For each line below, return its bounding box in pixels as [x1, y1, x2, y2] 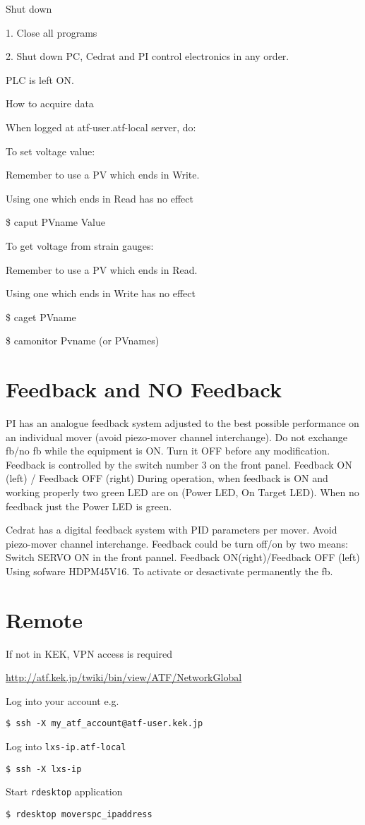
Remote [6, 605, 83, 634]
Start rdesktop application [6, 784, 123, 799]
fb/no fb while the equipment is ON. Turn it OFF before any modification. [6, 443, 330, 458]
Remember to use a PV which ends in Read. [6, 262, 198, 277]
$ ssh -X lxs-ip [6, 764, 82, 774]
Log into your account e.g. [6, 693, 119, 708]
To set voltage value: [6, 143, 95, 158]
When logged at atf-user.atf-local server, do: [6, 119, 196, 134]
